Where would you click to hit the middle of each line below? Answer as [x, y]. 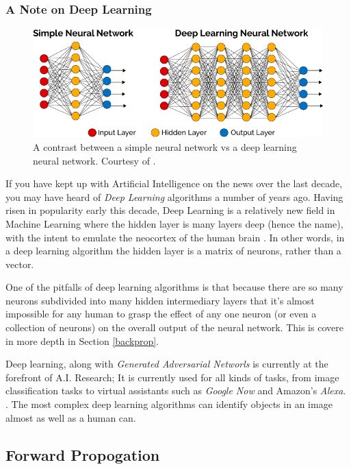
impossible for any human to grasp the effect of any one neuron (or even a [161, 314]
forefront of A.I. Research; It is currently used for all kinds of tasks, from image [172, 377]
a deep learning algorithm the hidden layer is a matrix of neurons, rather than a [173, 251]
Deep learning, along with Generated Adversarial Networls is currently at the [167, 364]
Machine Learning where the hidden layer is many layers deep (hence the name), [174, 223]
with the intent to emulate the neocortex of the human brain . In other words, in [175, 237]
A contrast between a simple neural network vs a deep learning [165, 146]
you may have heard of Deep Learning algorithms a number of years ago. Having [174, 196]
